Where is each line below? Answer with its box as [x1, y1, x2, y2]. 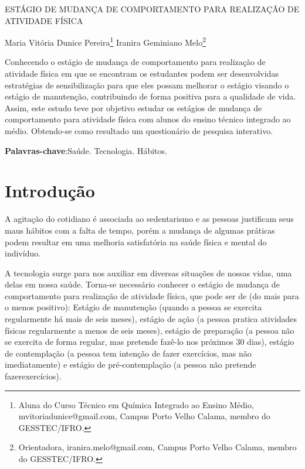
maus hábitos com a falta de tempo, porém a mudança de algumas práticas [5, 224, 275, 236]
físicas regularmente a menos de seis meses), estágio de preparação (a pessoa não [5, 324, 294, 336]
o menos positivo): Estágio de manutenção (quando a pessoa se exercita [5, 301, 262, 313]
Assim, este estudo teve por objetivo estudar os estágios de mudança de [5, 101, 262, 114]
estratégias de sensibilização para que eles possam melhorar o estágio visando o [5, 78, 289, 91]
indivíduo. [5, 247, 41, 259]
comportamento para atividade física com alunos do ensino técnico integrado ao [5, 113, 291, 125]
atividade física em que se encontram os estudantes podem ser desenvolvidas [5, 67, 279, 80]
